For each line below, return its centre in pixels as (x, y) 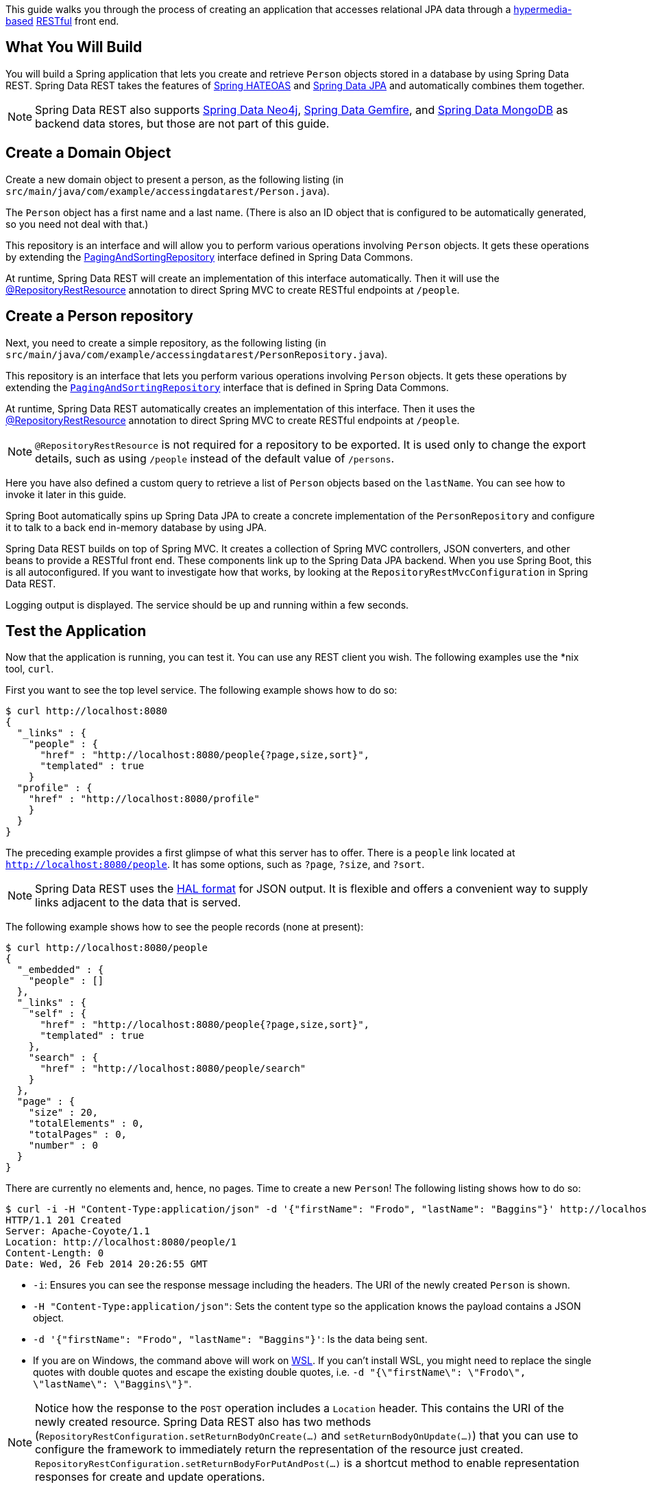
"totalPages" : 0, (78, 1135)
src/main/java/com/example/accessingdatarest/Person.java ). (168, 191)
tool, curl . (30, 669)
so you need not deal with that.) (77, 224)
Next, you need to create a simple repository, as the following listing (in (166, 342)
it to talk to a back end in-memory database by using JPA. (136, 527)
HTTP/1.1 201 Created (63, 1220)
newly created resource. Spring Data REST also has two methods (203, 1422)
